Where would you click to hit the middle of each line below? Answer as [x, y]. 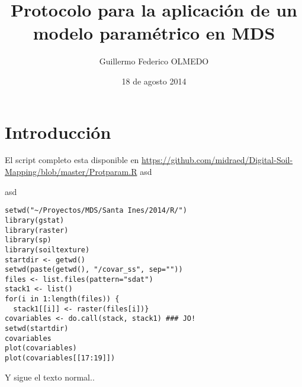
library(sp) [28, 240]
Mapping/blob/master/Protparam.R [71, 172]
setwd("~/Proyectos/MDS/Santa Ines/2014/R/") [96, 211]
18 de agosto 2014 [154, 81]
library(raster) [37, 230]
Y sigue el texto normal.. [50, 377]
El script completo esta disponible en [72, 160]
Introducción [58, 131]
